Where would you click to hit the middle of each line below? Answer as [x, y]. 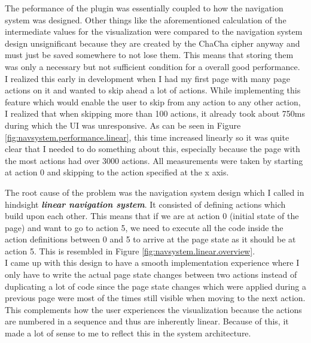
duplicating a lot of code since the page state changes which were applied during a [155, 286]
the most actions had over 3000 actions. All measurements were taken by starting [154, 160]
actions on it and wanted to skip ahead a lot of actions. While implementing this [153, 90]
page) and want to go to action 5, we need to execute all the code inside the [144, 227]
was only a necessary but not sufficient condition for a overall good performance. [153, 66]
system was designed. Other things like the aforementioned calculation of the [146, 19]
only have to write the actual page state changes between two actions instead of [151, 274]
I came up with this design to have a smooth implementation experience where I [152, 262]
